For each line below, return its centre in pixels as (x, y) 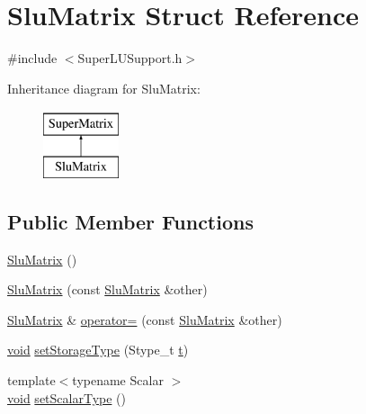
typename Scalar (118, 380)
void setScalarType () (67, 397)
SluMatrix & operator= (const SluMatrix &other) (145, 319)
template (31, 380)
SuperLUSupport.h (130, 58)
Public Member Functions (130, 221)
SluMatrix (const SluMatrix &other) (107, 289)
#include (32, 58)
